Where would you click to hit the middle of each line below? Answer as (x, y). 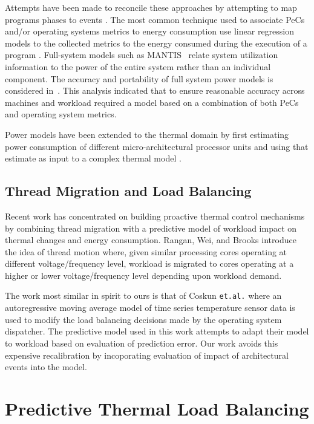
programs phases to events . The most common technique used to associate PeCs (155, 19)
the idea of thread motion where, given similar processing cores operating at (146, 251)
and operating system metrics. (61, 114)
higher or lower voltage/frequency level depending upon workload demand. (143, 275)
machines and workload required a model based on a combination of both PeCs (152, 102)
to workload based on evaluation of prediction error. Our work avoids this (142, 343)
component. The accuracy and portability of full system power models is (139, 78)
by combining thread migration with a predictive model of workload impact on (151, 228)
